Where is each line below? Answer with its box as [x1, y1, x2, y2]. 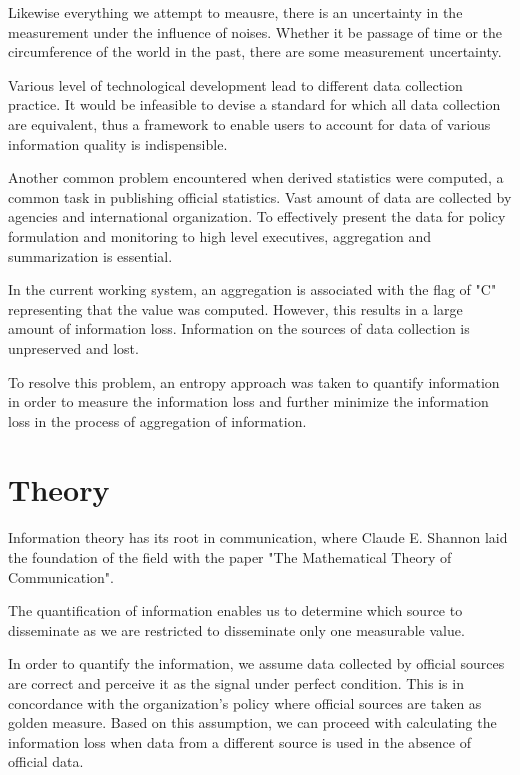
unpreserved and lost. [8, 337, 139, 358]
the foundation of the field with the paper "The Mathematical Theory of [8, 547, 452, 567]
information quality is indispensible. [8, 133, 228, 154]
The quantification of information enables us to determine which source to [8, 600, 463, 621]
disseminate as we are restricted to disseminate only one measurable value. [8, 619, 465, 640]
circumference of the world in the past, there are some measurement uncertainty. [8, 41, 502, 62]
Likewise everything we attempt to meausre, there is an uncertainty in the [8, 2, 463, 22]
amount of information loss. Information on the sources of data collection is [8, 318, 470, 339]
